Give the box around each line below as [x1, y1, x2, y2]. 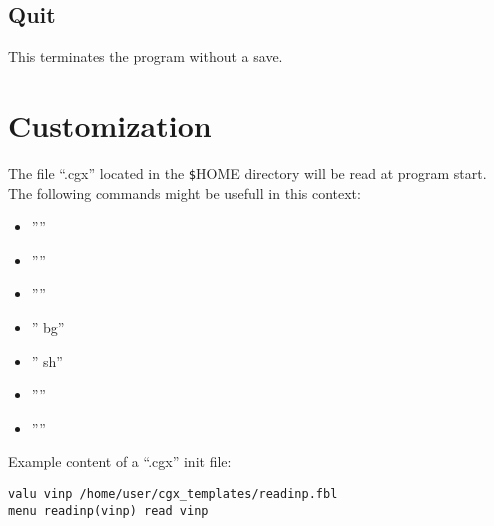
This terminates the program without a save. [8, 46, 283, 67]
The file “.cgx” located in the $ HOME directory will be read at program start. [8, 162, 487, 183]
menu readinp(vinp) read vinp [8, 503, 209, 518]
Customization [8, 104, 212, 145]
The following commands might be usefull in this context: [8, 182, 361, 203]
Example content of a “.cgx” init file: [8, 451, 232, 472]
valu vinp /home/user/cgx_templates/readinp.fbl [8, 486, 338, 501]
